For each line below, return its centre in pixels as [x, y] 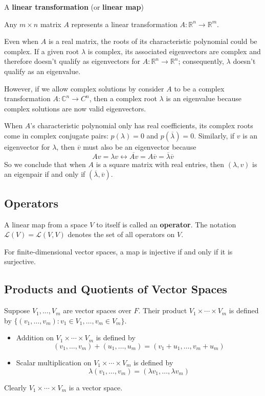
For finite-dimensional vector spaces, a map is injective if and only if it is [118, 251]
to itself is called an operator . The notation [166, 224]
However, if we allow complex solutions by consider [84, 88]
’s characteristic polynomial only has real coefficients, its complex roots [142, 125]
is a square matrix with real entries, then [160, 164]
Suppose [17, 310]
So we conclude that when [45, 164]
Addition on [35, 337]
